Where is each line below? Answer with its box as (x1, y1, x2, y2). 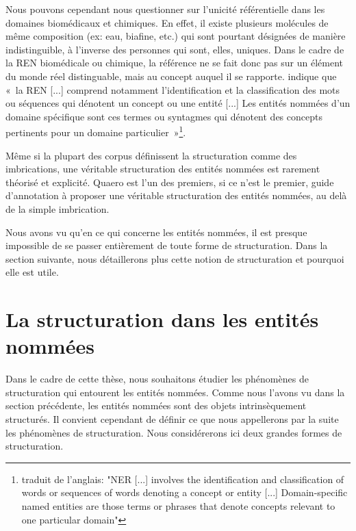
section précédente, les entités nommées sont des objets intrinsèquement (5, 398, 307, 413)
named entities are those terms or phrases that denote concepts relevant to (21, 499, 335, 513)
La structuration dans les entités (5, 305, 319, 333)
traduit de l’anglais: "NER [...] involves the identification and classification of (21, 471, 344, 486)
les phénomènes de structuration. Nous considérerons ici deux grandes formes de (5, 425, 342, 439)
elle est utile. (5, 265, 59, 279)
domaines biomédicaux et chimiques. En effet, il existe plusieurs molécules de (5, 15, 329, 29)
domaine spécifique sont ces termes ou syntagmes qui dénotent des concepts (5, 109, 322, 123)
